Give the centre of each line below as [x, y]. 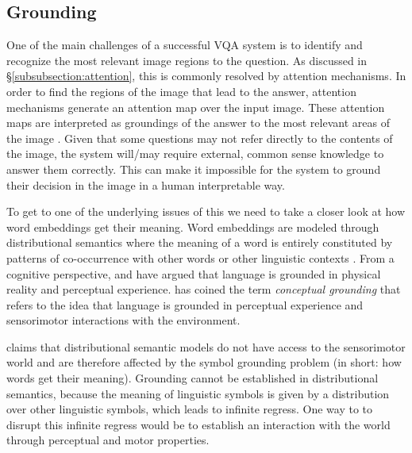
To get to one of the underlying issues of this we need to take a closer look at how [206, 211]
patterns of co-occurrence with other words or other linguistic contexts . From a [200, 257]
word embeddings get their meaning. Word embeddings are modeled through [193, 226]
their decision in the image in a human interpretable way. [146, 184]
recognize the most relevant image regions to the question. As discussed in [187, 60]
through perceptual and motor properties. [108, 440]
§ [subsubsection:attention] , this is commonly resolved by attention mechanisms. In [206, 76]
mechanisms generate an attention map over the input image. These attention [196, 107]
